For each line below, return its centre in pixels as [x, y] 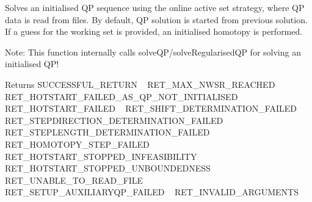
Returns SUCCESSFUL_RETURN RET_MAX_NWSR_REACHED [140, 84]
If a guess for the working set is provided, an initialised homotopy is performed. [154, 31]
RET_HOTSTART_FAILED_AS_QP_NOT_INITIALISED [122, 96]
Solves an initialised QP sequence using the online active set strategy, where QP [155, 7]
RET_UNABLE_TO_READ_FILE [74, 180]
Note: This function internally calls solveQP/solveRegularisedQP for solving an [153, 52]
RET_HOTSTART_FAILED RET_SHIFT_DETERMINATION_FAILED [151, 108]
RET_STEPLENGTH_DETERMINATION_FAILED [107, 132]
